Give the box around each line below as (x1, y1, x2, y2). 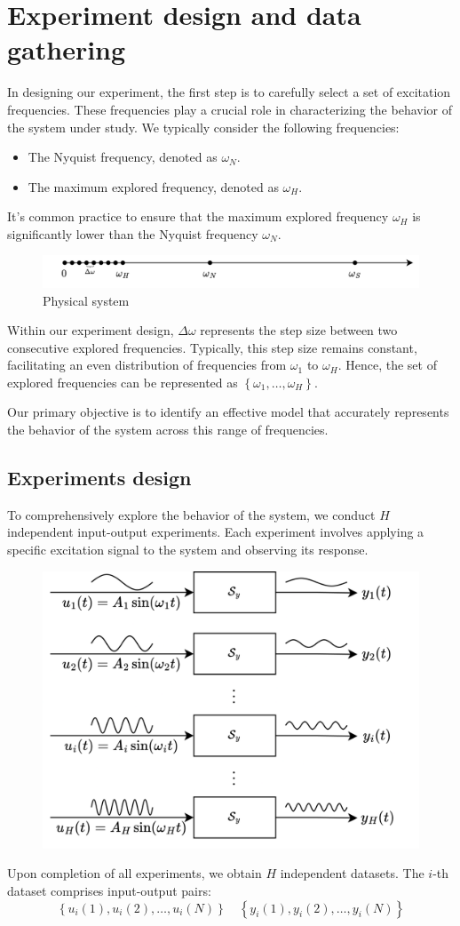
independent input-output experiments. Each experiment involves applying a (7, 523, 424, 541)
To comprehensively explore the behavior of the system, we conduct (7, 505, 376, 523)
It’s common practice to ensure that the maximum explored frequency (7, 207, 389, 226)
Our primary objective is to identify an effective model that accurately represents (7, 403, 449, 421)
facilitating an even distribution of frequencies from (7, 355, 287, 374)
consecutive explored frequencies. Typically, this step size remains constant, (7, 338, 417, 356)
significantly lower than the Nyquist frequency (7, 224, 258, 243)
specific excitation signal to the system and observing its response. (7, 540, 369, 559)
